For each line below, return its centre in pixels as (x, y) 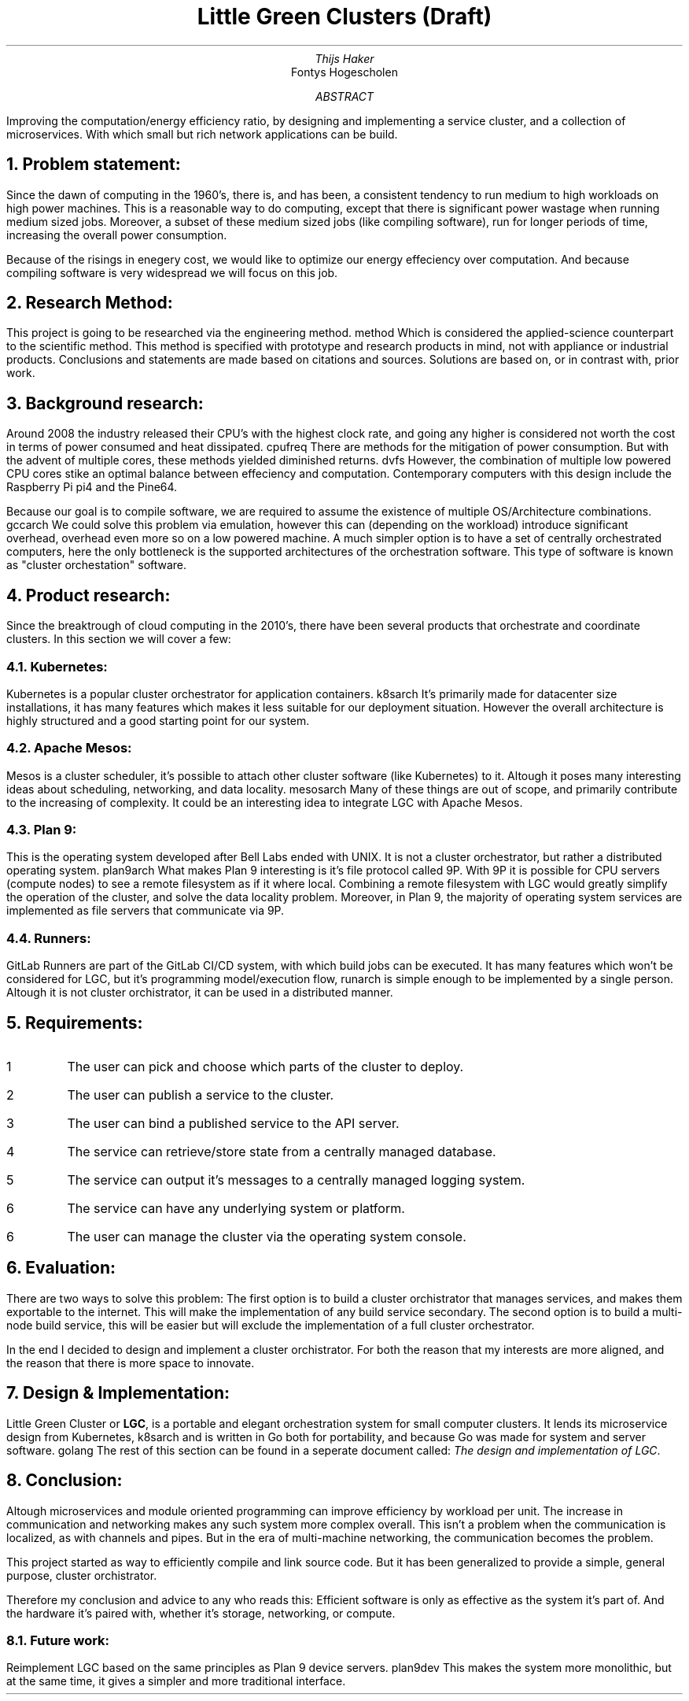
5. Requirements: (75, 1022)
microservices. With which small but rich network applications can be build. (202, 134)
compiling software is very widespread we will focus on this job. (172, 272)
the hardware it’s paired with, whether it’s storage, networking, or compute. (201, 1613)
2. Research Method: (90, 303)
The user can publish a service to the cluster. (201, 1095)
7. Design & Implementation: (118, 1393)
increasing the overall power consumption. (117, 235)
